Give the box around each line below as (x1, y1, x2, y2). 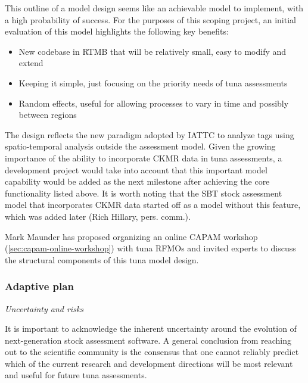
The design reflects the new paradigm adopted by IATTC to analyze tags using (5, 128, 294, 141)
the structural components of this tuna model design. (5, 253, 199, 266)
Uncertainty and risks (5, 302, 84, 315)
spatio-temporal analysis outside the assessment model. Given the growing (5, 140, 276, 152)
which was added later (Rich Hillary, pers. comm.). (5, 210, 191, 222)
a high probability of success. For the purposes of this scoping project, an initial (5, 13, 296, 26)
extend (18, 57, 43, 69)
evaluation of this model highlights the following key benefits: (5, 25, 229, 38)
